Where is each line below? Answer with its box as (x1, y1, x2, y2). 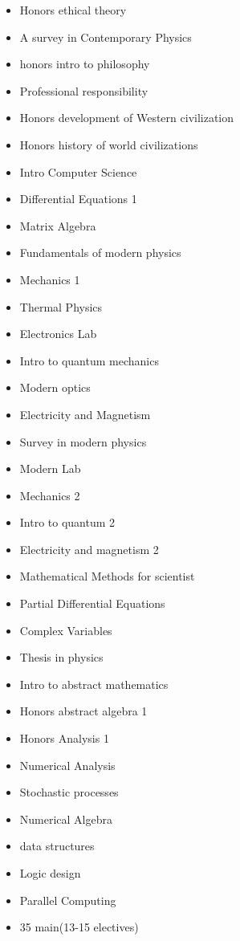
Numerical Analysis (19, 756, 116, 773)
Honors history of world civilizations (19, 136, 198, 153)
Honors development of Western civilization (19, 109, 234, 126)
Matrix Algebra (19, 217, 96, 234)
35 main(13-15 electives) (19, 919, 139, 935)
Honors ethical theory (19, 2, 127, 18)
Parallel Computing (19, 891, 116, 908)
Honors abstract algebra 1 (19, 703, 148, 719)
